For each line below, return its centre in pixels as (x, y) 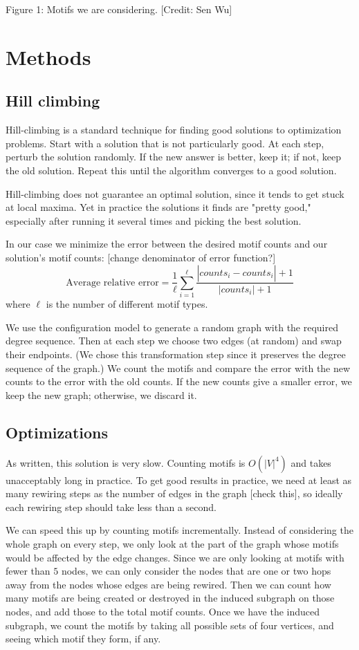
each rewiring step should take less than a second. (111, 507)
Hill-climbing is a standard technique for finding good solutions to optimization (174, 130)
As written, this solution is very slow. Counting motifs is (126, 462)
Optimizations (57, 432)
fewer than (28, 571)
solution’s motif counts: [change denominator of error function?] (141, 257)
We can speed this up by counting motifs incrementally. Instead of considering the (179, 530)
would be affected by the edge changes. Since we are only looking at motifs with (175, 557)
